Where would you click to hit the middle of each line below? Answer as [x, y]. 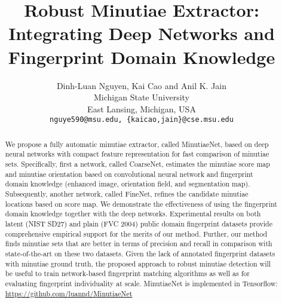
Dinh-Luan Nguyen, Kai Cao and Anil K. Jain [142, 85]
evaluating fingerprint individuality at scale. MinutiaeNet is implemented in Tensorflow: [141, 283]
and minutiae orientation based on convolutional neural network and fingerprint [129, 174]
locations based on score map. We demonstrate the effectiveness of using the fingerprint [141, 203]
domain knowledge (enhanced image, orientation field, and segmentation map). [128, 184]
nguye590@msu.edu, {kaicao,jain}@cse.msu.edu [142, 120]
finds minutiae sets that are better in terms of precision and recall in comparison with [139, 244]
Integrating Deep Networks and [142, 33]
